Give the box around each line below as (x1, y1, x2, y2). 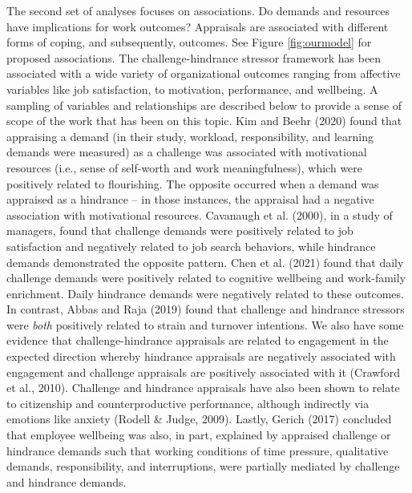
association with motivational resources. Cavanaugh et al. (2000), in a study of (6, 206, 393, 223)
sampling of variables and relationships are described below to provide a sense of (6, 96, 402, 113)
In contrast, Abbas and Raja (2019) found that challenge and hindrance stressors (6, 301, 405, 317)
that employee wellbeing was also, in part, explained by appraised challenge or (6, 426, 391, 443)
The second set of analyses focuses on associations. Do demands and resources (6, 2, 390, 18)
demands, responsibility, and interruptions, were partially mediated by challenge (6, 458, 400, 475)
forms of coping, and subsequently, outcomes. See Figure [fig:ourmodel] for (6, 34, 372, 51)
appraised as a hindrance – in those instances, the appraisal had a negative (6, 191, 374, 208)
